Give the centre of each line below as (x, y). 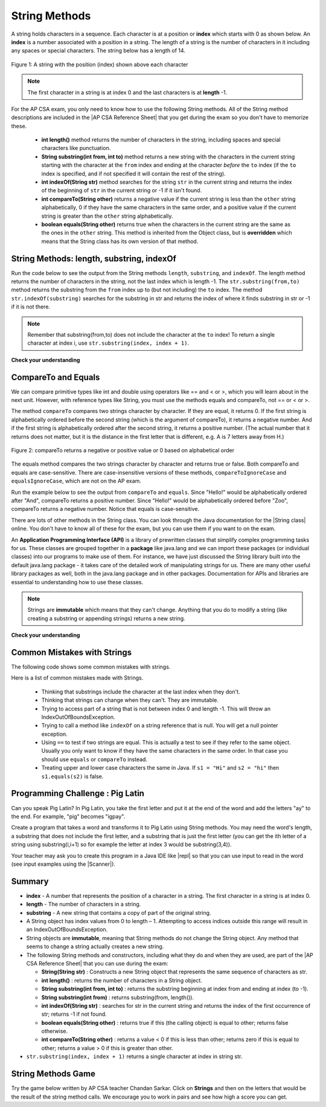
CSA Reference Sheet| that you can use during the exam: (97, 963)
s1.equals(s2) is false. (72, 776)
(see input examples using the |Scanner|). (63, 864)
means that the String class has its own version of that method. (120, 241)
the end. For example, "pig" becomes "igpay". (68, 816)
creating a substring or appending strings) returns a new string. (106, 618)
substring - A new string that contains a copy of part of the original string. (119, 912)
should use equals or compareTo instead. (94, 759)
